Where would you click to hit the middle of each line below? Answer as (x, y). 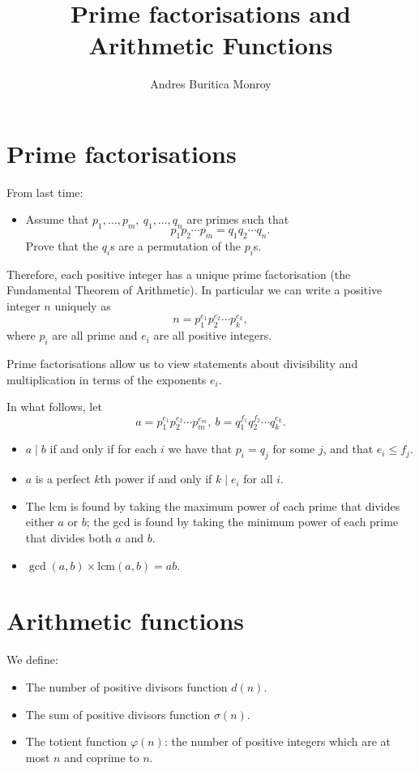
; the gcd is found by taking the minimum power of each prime (242, 522)
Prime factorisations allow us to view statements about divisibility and (182, 364)
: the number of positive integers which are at (278, 741)
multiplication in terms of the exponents (107, 379)
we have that (200, 449)
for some (294, 449)
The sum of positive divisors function (118, 714)
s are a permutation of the (175, 246)
